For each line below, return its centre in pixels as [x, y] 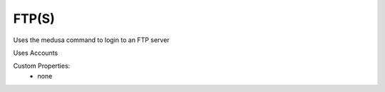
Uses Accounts [36, 53]
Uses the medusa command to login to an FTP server [92, 40]
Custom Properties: [42, 66]
